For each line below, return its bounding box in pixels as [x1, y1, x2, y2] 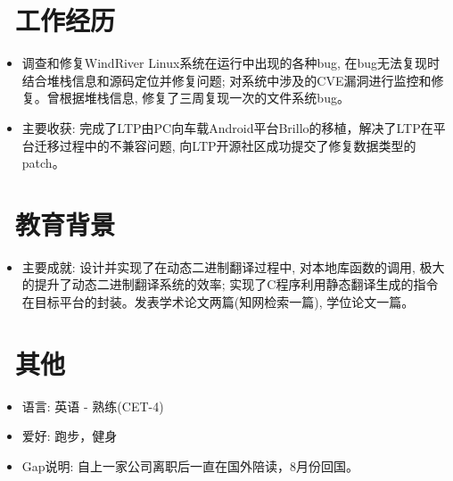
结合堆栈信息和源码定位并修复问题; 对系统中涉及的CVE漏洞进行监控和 [21, 70, 432, 89]
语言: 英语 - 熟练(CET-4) [21, 396, 164, 415]
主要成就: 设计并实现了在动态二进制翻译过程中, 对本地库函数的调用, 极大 [21, 257, 445, 276]
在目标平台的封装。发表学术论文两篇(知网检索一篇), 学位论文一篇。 [21, 293, 415, 311]
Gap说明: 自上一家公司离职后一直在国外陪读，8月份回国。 [21, 456, 359, 475]
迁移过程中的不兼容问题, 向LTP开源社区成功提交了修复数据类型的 [34, 136, 416, 154]
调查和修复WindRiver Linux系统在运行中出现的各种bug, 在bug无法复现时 [21, 54, 441, 72]
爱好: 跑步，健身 [21, 427, 118, 445]
